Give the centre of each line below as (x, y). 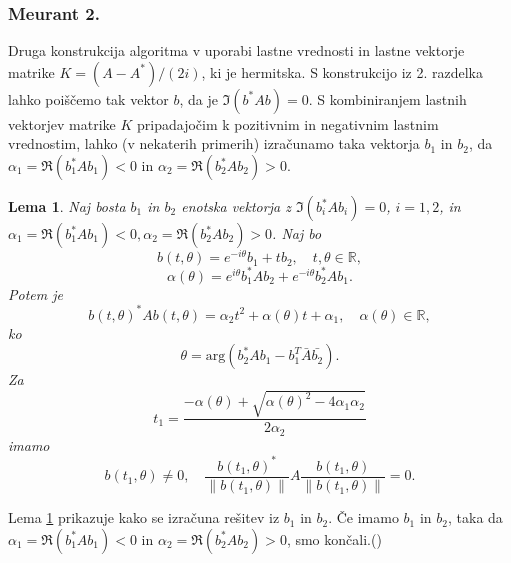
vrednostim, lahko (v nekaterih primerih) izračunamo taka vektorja (214, 143)
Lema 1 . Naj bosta (67, 206)
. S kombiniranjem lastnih (387, 98)
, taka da (475, 517)
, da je (198, 98)
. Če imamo (363, 517)
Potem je (35, 293)
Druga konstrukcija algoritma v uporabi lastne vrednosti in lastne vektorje (236, 50)
